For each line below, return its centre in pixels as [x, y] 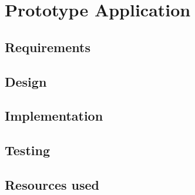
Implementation [54, 116]
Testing [27, 150]
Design [26, 81]
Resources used [52, 184]
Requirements [48, 47]
